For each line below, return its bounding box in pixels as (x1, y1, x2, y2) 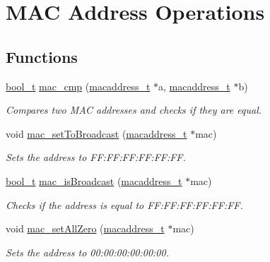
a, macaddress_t (158, 78, 230, 93)
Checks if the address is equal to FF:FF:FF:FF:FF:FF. (6, 197, 243, 212)
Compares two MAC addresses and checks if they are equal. (6, 102, 262, 117)
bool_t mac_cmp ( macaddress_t (6, 78, 151, 93)
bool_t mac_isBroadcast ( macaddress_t (6, 173, 182, 188)
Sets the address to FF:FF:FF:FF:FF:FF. (6, 150, 186, 165)
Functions (6, 45, 78, 67)
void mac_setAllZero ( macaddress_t (6, 221, 165, 236)
